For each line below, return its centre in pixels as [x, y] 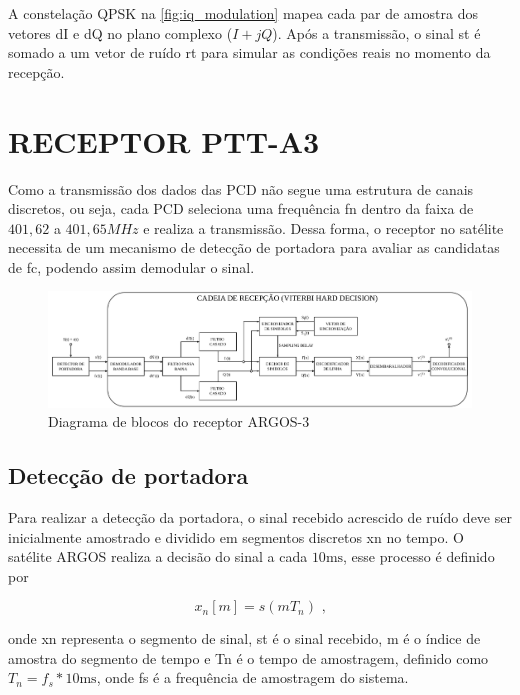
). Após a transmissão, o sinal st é [376, 32]
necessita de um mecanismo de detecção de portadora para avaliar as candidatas [254, 247]
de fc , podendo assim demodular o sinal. [131, 266]
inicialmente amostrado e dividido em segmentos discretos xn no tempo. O [236, 536]
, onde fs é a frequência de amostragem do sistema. [252, 677]
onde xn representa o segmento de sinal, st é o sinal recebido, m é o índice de [244, 638]
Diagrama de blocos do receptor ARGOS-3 [179, 421]
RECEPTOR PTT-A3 [164, 140]
